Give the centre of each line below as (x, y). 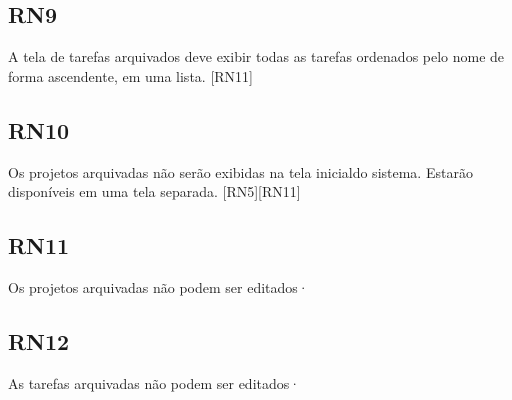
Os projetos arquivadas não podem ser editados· (158, 286)
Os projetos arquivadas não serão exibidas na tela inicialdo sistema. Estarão (240, 171)
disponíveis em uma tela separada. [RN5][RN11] (154, 191)
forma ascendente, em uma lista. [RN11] (130, 75)
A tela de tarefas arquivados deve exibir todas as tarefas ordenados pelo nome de (256, 56)
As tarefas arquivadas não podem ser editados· (154, 382)
